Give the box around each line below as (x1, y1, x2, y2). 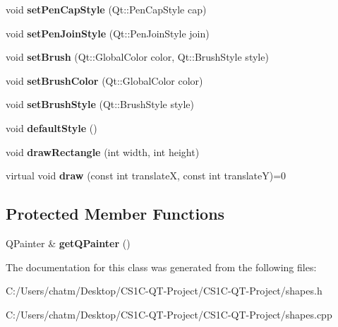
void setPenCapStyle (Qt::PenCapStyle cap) (6, 2, 207, 16)
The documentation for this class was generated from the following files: (6, 259, 317, 274)
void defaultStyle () (6, 120, 97, 135)
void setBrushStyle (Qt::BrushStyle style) (6, 97, 195, 112)
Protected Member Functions (6, 203, 225, 225)
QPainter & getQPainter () (6, 235, 131, 250)
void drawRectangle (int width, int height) (6, 144, 200, 159)
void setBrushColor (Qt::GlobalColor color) (6, 73, 203, 88)
